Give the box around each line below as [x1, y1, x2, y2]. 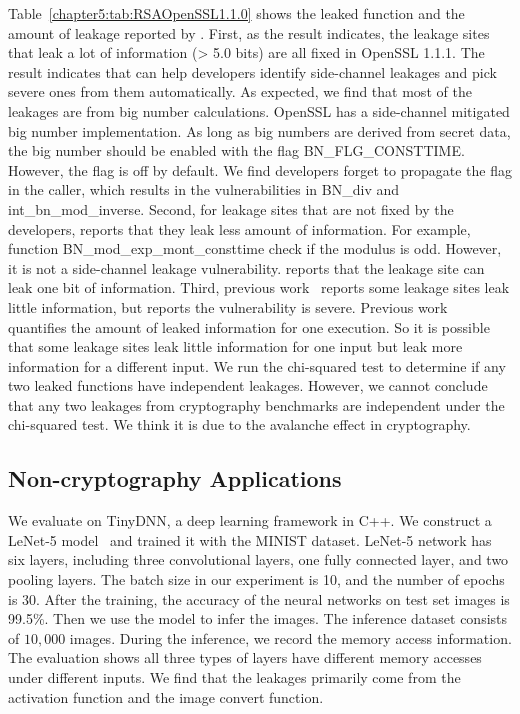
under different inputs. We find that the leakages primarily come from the [8, 667, 461, 688]
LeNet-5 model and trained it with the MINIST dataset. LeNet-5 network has [8, 529, 492, 550]
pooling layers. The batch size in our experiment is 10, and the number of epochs [8, 569, 505, 590]
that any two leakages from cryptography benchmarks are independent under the [8, 394, 505, 415]
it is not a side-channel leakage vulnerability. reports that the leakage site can [8, 257, 485, 278]
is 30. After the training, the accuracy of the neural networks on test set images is [8, 588, 510, 609]
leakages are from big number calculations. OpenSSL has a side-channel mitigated [8, 100, 510, 121]
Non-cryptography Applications [8, 463, 342, 494]
